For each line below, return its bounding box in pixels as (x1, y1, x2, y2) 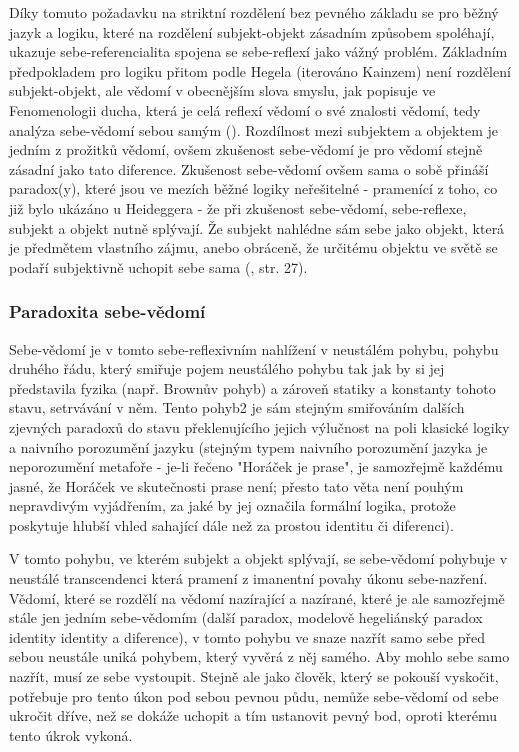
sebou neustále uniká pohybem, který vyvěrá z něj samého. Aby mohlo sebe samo (9, 646, 510, 667)
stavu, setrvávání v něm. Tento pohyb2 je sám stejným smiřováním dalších (9, 397, 465, 418)
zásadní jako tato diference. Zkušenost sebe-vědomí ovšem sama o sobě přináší (9, 158, 489, 179)
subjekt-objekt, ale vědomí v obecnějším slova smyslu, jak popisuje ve (9, 80, 436, 101)
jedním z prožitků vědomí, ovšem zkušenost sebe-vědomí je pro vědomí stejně (9, 139, 483, 160)
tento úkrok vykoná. (9, 724, 133, 745)
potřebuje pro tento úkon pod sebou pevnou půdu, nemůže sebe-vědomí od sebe (9, 685, 499, 706)
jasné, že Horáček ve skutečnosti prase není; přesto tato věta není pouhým (9, 475, 464, 496)
